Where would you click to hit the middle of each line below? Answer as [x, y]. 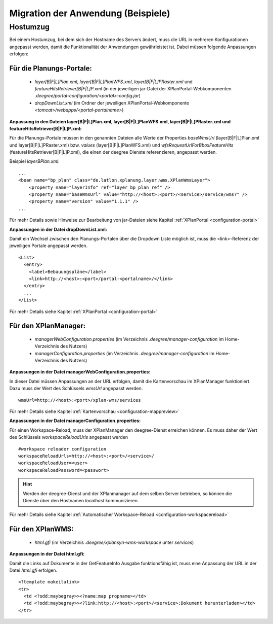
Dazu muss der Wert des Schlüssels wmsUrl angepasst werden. [76, 389]
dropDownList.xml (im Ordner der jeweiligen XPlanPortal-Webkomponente [112, 103]
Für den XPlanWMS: [42, 529]
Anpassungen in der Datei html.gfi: [47, 554]
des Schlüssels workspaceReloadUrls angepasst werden [69, 437]
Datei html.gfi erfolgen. [33, 570]
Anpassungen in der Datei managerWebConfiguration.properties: [80, 372]
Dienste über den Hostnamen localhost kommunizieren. [81, 500]
